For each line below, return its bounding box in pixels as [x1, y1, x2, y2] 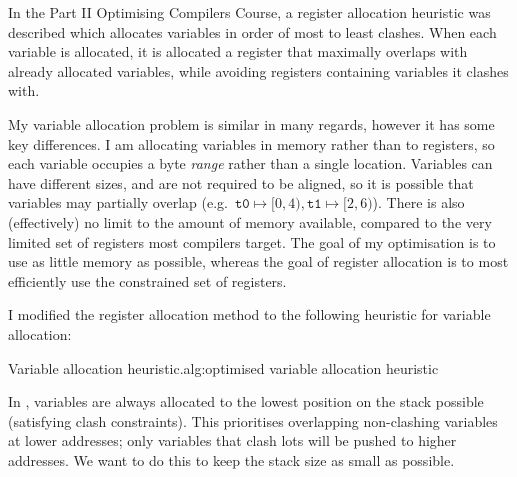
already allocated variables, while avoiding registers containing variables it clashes [8, 60, 509, 81]
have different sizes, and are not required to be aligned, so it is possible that [8, 172, 474, 193]
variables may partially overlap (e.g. [8, 192, 228, 213]
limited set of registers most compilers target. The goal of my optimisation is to [8, 231, 496, 252]
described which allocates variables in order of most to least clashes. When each [8, 21, 497, 42]
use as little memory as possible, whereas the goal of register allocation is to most [8, 251, 509, 272]
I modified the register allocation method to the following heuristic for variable [8, 304, 491, 325]
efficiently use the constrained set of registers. [8, 270, 287, 291]
